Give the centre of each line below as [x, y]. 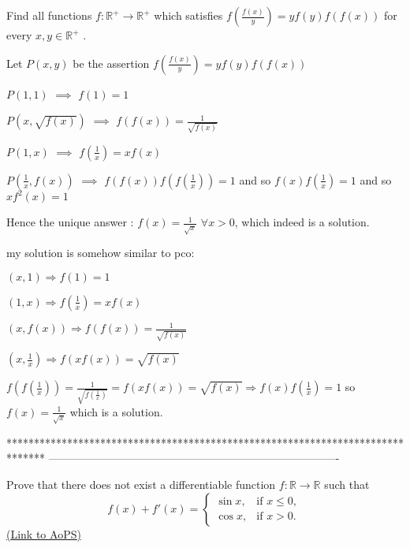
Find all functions [49, 15]
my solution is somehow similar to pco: [101, 253]
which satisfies [188, 15]
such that [347, 484]
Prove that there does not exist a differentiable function [141, 484]
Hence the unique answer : [70, 222]
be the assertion [111, 63]
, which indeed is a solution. [302, 222]
